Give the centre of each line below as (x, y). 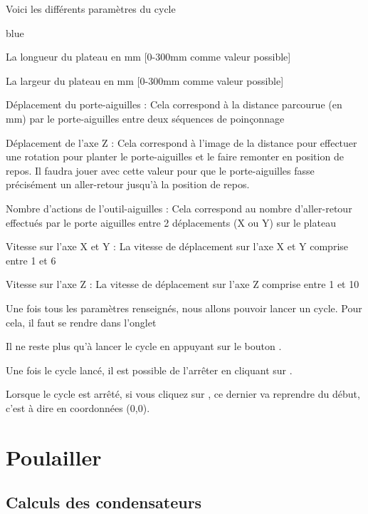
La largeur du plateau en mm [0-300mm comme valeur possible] (145, 80)
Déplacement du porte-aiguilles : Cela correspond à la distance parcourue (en (174, 104)
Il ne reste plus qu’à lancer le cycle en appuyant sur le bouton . (144, 346)
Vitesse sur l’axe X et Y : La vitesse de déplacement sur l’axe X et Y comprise (177, 246)
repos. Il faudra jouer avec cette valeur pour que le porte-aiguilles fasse (160, 170)
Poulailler (54, 457)
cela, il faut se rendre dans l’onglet (81, 322)
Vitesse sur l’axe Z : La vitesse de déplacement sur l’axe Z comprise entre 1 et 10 (183, 284)
